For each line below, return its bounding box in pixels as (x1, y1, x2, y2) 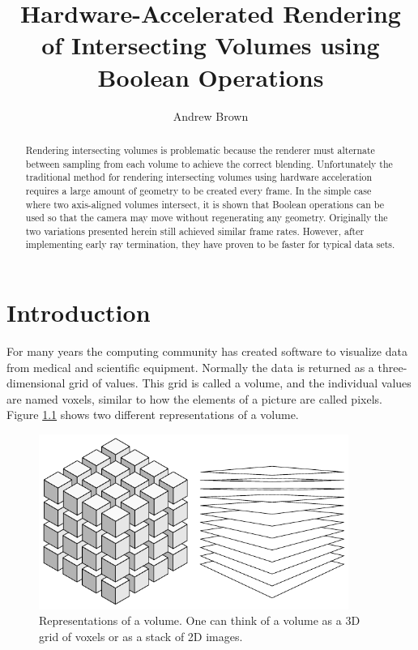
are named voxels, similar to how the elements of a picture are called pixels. (6, 390, 382, 407)
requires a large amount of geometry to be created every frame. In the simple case (25, 183, 372, 197)
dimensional (6, 374, 66, 391)
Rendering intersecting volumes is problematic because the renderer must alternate (25, 143, 375, 156)
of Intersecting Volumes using (41, 28, 380, 62)
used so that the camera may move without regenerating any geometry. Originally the (25, 211, 388, 225)
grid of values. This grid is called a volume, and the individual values (69, 374, 412, 391)
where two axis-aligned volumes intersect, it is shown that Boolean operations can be (25, 197, 385, 211)
